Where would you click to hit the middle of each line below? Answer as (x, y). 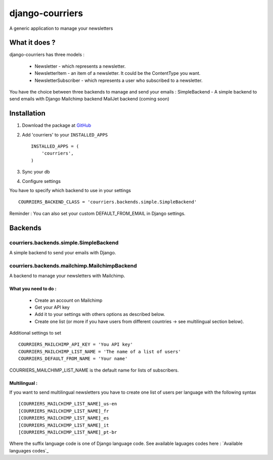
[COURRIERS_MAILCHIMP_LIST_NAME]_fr (64, 411)
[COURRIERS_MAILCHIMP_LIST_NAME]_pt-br (68, 432)
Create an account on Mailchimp (69, 300)
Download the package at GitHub (57, 125)
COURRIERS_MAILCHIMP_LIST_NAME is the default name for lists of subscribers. (94, 370)
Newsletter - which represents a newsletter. (80, 66)
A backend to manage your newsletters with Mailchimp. (67, 276)
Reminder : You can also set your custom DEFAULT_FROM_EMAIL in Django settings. (97, 213)
